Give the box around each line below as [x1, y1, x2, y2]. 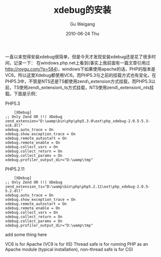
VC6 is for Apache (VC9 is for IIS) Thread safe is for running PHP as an [5, 241, 148, 247]
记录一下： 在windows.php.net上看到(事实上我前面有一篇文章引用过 [13, 60, 151, 65]
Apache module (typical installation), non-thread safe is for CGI [5, 246, 134, 252]
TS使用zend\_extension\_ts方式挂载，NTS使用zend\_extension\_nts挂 [13, 84, 154, 90]
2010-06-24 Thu [65, 31, 100, 36]
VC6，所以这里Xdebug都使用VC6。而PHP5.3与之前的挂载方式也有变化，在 [5, 72, 157, 78]
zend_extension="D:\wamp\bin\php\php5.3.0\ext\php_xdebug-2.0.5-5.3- [5, 119, 151, 124]
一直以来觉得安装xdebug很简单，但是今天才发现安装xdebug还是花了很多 [5, 54, 152, 60]
